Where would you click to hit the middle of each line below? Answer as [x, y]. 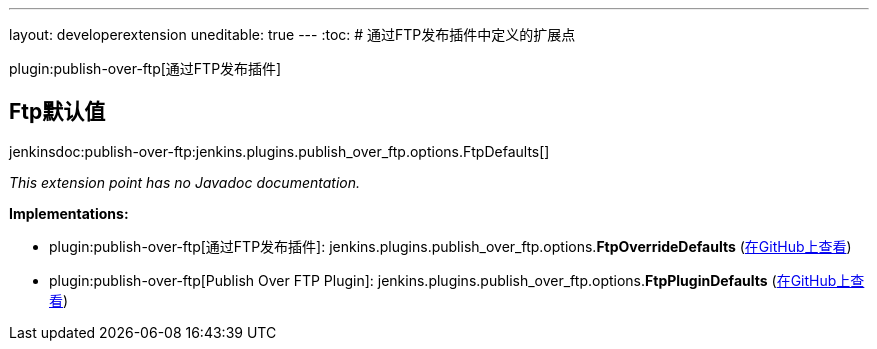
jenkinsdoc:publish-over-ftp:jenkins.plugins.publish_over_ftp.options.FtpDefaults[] [279, 151]
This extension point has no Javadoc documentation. [185, 182]
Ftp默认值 [57, 112]
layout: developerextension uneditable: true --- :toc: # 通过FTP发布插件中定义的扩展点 [292, 34]
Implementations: [69, 213]
